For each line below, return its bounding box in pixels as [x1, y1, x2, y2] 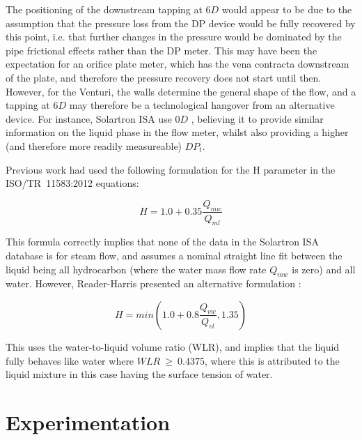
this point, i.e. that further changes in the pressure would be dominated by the [6, 29, 342, 44]
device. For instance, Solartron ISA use [6, 111, 172, 126]
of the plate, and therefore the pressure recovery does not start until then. [6, 70, 322, 84]
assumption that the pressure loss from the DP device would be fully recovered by [6, 15, 356, 30]
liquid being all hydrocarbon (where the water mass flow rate [6, 261, 267, 276]
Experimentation [6, 407, 171, 436]
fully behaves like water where [6, 353, 134, 367]
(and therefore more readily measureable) [6, 138, 182, 153]
